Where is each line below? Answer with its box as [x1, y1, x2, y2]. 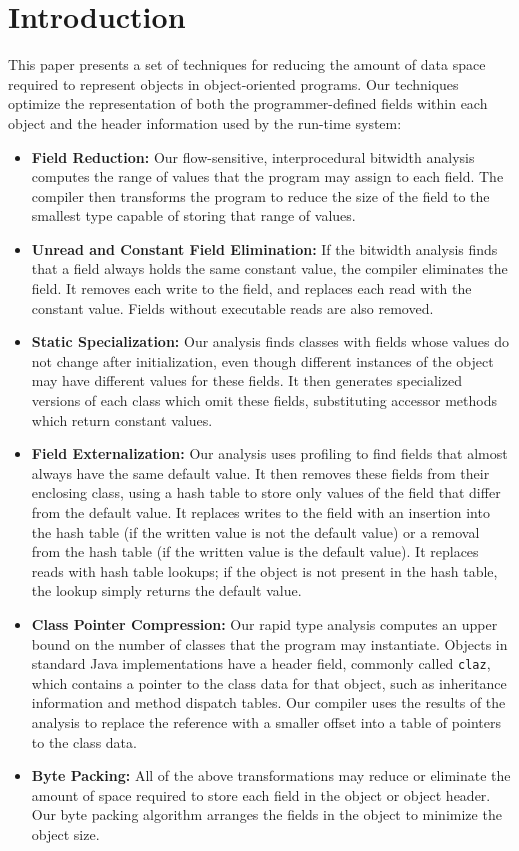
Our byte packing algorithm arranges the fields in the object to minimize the [31, 804, 502, 825]
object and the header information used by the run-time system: [8, 112, 402, 133]
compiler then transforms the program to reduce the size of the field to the [31, 185, 490, 206]
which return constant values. [31, 409, 213, 430]
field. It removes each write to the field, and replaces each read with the [31, 278, 472, 299]
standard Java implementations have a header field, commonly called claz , [31, 653, 491, 674]
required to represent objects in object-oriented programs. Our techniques [8, 73, 459, 94]
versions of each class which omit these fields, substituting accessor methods [31, 390, 497, 411]
